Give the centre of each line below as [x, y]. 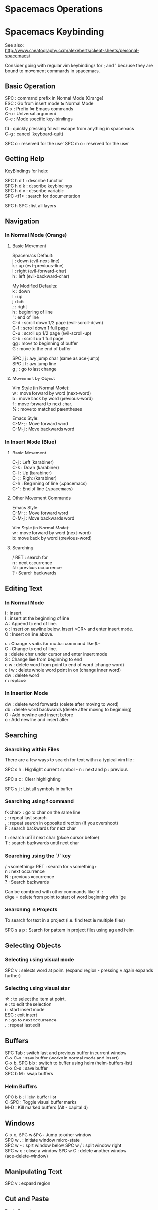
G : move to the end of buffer [42, 349]
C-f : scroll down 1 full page [40, 328]
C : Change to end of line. [31, 649]
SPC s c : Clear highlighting [33, 779]
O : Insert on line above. [29, 634]
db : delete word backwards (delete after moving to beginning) [68, 709]
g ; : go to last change [34, 369]
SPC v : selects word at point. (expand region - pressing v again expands [79, 970]
